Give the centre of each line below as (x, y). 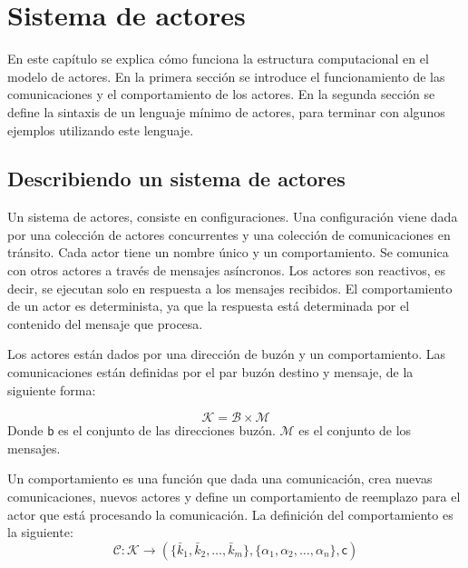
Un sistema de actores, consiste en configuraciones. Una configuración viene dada (233, 217)
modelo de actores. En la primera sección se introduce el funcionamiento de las (226, 76)
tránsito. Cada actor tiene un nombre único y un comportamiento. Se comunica (228, 252)
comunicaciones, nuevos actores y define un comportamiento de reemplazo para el (234, 497)
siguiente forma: (52, 389)
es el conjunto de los (355, 430)
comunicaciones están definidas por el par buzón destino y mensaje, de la (210, 372)
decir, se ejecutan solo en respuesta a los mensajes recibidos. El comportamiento (230, 288)
